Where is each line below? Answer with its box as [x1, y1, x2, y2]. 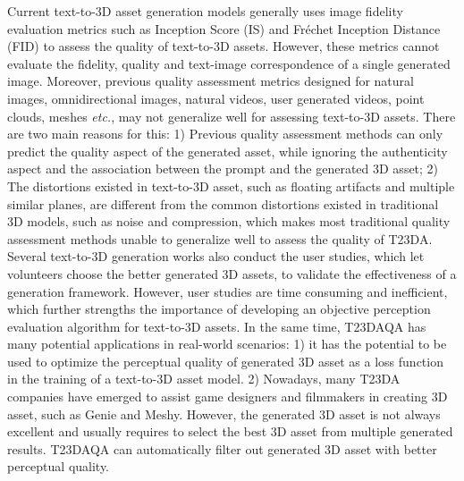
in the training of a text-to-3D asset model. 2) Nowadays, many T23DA [7, 369, 401, 388]
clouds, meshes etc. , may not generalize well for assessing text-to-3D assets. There [7, 106, 456, 125]
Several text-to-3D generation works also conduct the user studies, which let [7, 247, 425, 266]
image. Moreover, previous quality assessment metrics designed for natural [7, 72, 414, 90]
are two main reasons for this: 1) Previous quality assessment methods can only [7, 124, 443, 143]
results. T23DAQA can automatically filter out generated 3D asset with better [7, 439, 437, 458]
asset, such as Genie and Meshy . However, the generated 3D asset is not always [7, 404, 441, 423]
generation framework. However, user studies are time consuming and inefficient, [7, 282, 448, 300]
